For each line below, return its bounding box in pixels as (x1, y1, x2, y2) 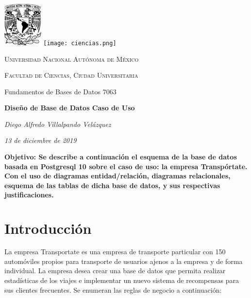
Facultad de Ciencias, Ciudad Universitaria (4, 70, 138, 80)
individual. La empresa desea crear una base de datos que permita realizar (4, 265, 226, 276)
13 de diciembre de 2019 (4, 135, 77, 145)
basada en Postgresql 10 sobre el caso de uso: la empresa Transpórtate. (4, 161, 248, 171)
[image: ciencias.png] (43, 39, 117, 47)
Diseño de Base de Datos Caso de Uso (4, 103, 135, 113)
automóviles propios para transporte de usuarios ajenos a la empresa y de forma (4, 256, 243, 266)
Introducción (4, 218, 92, 238)
